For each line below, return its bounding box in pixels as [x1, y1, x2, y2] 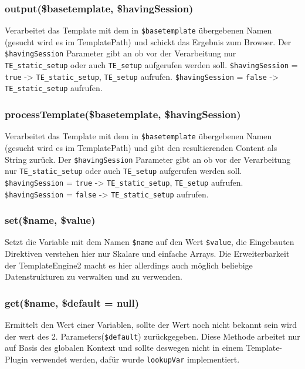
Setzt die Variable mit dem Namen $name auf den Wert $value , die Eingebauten [5, 236, 294, 248]
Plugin [5, 353, 28, 365]
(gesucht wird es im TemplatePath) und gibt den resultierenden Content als [5, 141, 277, 153]
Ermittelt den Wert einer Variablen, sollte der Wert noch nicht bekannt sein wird [5, 318, 297, 331]
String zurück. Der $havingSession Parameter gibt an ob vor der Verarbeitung [5, 153, 291, 165]
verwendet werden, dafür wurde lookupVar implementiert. [30, 353, 240, 365]
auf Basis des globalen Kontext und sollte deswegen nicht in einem [5, 341, 243, 354]
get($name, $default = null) [5, 295, 140, 310]
